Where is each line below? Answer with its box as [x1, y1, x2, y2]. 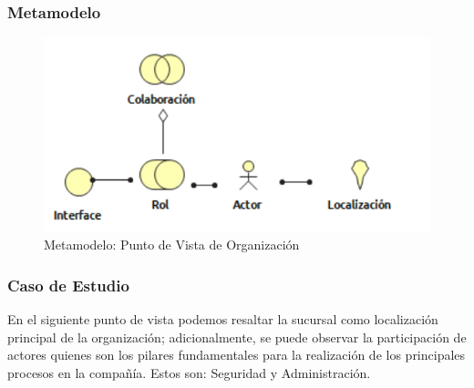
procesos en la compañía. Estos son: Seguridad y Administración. [7, 362, 371, 382]
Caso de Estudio [7, 273, 129, 296]
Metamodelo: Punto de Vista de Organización [44, 235, 300, 254]
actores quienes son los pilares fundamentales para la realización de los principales [7, 345, 466, 364]
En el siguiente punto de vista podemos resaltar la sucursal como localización [7, 310, 438, 329]
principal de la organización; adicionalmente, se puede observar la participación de [7, 327, 467, 346]
